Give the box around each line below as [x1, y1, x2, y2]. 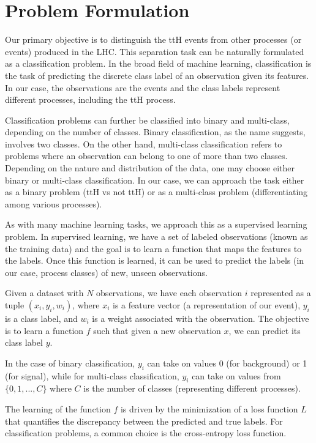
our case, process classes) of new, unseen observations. [5, 266, 208, 278]
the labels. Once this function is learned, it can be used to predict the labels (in [5, 254, 304, 267]
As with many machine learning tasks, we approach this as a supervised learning [5, 218, 307, 231]
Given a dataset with [5, 286, 84, 299]
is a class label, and [5, 312, 78, 324]
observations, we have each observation [96, 286, 242, 299]
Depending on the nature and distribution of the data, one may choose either [5, 162, 295, 174]
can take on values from [192, 369, 281, 382]
